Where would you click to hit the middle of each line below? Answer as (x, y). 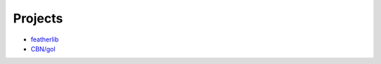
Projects (38, 18)
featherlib (45, 39)
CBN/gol (43, 49)
